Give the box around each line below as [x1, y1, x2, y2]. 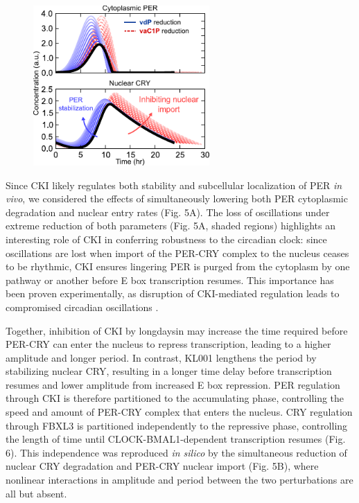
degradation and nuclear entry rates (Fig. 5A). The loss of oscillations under [6, 204, 330, 219]
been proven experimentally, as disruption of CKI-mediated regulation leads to [6, 286, 340, 301]
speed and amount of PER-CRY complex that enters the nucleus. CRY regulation [6, 405, 353, 419]
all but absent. [6, 486, 67, 500]
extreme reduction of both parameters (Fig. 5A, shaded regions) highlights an [6, 218, 335, 233]
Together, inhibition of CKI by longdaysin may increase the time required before [6, 323, 348, 337]
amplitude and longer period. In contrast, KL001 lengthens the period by [6, 350, 317, 364]
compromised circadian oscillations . [6, 299, 159, 314]
